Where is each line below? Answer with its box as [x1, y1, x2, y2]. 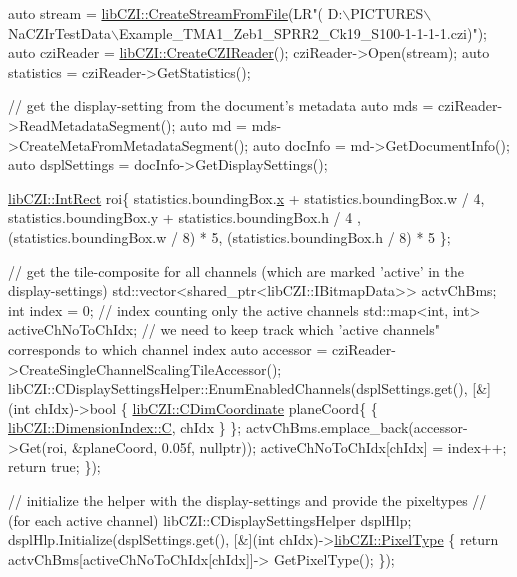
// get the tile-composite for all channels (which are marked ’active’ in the [8, 260, 465, 281]
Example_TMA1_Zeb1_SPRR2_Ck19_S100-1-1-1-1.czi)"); [118, 22, 488, 43]
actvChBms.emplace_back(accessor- [245, 417, 468, 438]
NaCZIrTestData [8, 22, 111, 43]
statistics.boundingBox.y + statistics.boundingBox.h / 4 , [8, 207, 361, 228]
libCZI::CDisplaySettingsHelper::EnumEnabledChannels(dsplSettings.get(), [8, 378, 468, 399]
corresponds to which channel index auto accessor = [8, 338, 328, 359]
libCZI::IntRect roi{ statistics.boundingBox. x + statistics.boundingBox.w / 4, [8, 187, 485, 208]
